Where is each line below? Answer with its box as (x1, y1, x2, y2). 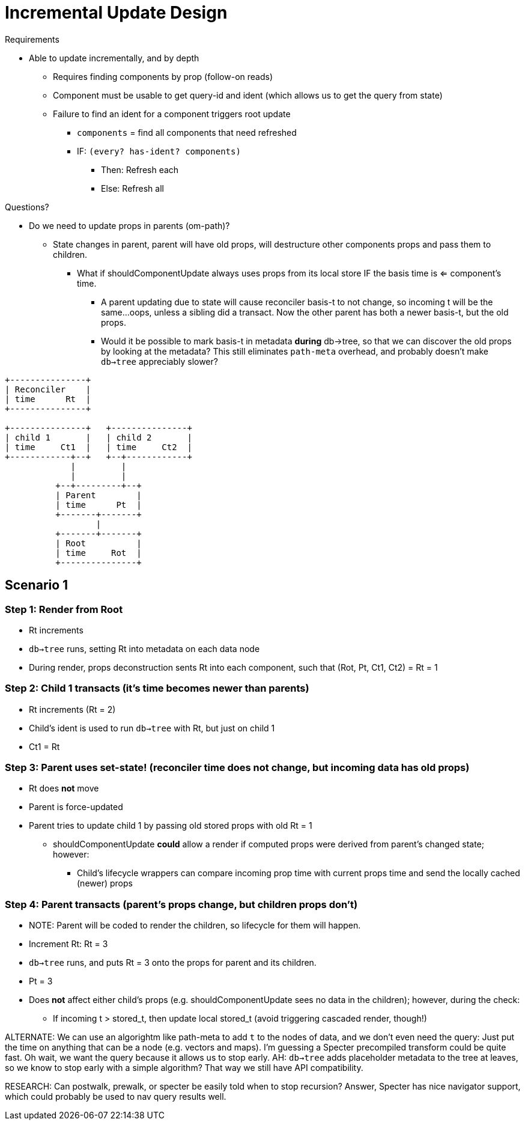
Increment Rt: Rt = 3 (29, 939, 108, 950)
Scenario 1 (5, 578, 68, 593)
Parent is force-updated (29, 802, 123, 812)
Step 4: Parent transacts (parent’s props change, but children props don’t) (5, 898, 358, 910)
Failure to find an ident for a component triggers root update (53, 108, 291, 119)
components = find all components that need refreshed (77, 127, 297, 138)
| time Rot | (55, 547, 142, 558)
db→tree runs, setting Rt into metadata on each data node (29, 643, 260, 654)
